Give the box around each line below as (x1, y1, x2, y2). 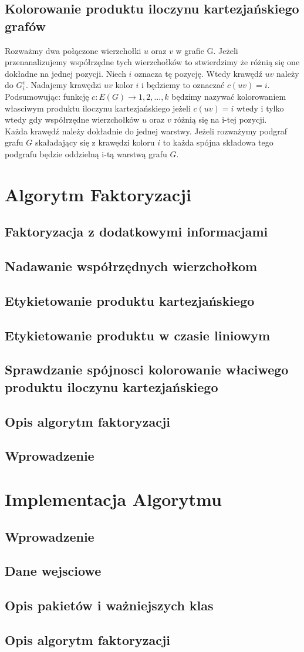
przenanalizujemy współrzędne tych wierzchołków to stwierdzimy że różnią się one (5, 56, 300, 68)
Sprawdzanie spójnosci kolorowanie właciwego (5, 360, 289, 379)
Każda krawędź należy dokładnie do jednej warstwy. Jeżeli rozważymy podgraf (5, 124, 288, 137)
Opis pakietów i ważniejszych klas (5, 596, 214, 614)
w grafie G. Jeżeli (175, 44, 238, 56)
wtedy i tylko (237, 102, 284, 114)
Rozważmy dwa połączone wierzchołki (5, 44, 141, 56)
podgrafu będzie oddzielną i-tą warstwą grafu (5, 147, 167, 160)
